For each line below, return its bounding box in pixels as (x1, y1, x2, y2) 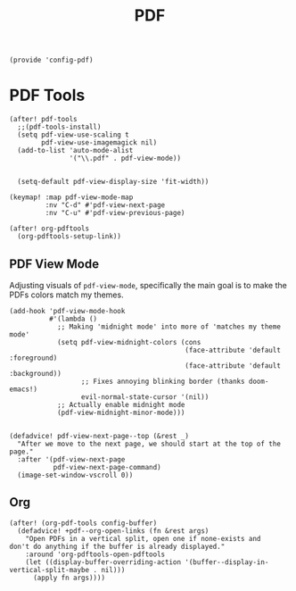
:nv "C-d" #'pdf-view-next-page (45, 201, 166, 210)
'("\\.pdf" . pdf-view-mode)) (69, 154, 181, 163)
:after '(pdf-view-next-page (17, 454, 126, 464)
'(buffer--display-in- (184, 557, 269, 567)
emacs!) (9, 385, 38, 394)
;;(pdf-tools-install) (17, 122, 102, 132)
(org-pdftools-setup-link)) (17, 232, 122, 241)
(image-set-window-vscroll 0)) (17, 470, 134, 479)
